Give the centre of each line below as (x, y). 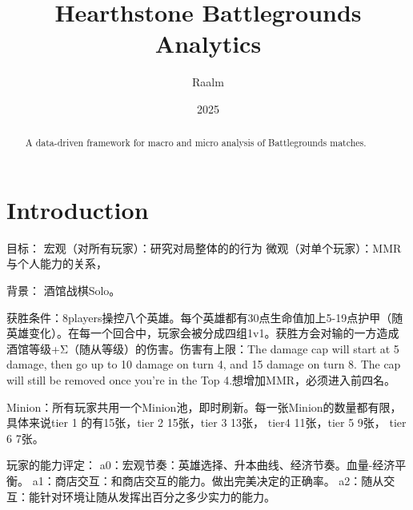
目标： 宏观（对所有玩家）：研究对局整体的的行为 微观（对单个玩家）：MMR (204, 247)
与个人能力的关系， (57, 263)
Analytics (208, 44)
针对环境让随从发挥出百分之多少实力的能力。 (157, 496)
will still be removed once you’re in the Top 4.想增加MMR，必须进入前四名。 (201, 380)
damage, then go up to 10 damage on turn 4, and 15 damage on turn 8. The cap (204, 364)
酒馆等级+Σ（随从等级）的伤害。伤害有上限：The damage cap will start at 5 (203, 348)
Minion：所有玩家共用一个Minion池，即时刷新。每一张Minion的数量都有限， (204, 406)
